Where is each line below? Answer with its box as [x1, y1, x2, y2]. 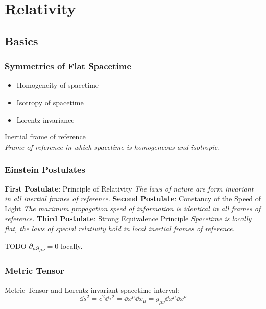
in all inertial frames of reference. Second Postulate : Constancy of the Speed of [5, 193, 261, 204]
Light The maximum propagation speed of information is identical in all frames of [5, 203, 261, 213]
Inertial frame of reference [5, 131, 86, 142]
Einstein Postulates [5, 163, 85, 176]
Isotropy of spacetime [16, 97, 84, 107]
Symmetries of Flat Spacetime [5, 60, 132, 73]
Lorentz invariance [16, 114, 75, 125]
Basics [5, 33, 38, 49]
